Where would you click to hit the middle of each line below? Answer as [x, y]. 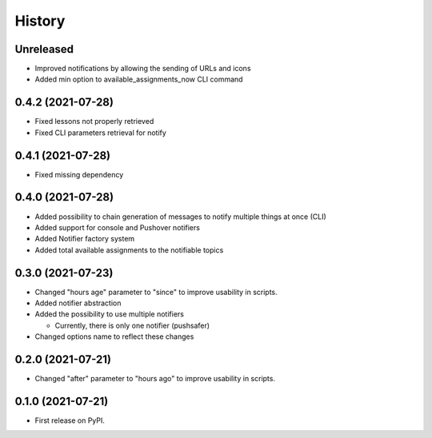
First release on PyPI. [70, 420]
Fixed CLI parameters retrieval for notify [101, 133]
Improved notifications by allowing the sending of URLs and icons [143, 69]
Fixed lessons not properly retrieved [94, 121]
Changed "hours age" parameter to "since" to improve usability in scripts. [156, 292]
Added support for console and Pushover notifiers [117, 227]
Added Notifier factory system [85, 239]
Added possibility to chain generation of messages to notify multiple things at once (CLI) [181, 217]
